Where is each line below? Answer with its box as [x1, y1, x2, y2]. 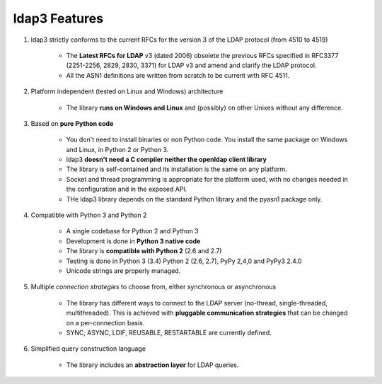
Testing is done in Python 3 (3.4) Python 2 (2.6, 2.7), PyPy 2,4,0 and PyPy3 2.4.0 [66, 257, 302, 265]
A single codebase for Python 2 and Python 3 [66, 227, 199, 235]
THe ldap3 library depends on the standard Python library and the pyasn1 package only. [66, 194, 323, 203]
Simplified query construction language [30, 344, 146, 353]
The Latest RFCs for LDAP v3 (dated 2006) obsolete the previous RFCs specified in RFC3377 [66, 51, 339, 59]
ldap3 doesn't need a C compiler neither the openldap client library [66, 156, 267, 164]
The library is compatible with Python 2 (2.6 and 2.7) [66, 247, 222, 255]
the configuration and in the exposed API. [66, 185, 187, 194]
